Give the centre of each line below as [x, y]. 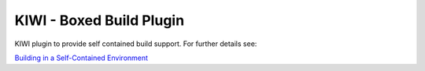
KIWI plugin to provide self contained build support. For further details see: [136, 44]
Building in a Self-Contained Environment [81, 58]
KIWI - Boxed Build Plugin [100, 20]
